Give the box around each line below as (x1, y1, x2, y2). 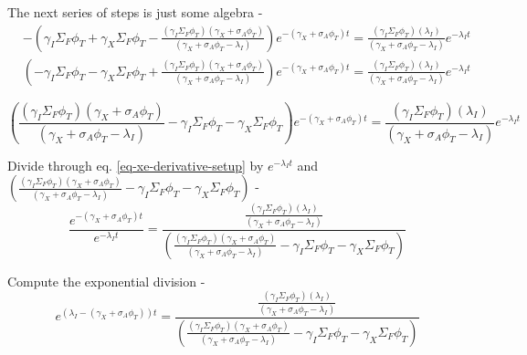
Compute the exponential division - (7, 271, 206, 290)
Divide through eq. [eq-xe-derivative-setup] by (7, 155, 264, 174)
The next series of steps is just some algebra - (7, 3, 263, 21)
